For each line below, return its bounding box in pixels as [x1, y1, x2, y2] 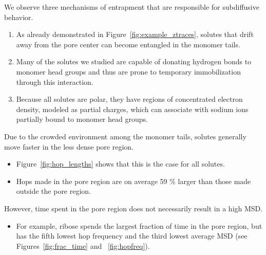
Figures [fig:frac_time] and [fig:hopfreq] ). [16, 240, 150, 251]
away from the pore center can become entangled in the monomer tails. [16, 39, 240, 49]
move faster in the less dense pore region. [4, 141, 134, 152]
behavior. [4, 11, 33, 22]
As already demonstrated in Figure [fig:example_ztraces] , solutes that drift [16, 29, 254, 40]
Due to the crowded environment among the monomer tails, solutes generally [4, 131, 246, 141]
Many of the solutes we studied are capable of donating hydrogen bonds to [16, 56, 252, 67]
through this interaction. [16, 76, 93, 87]
